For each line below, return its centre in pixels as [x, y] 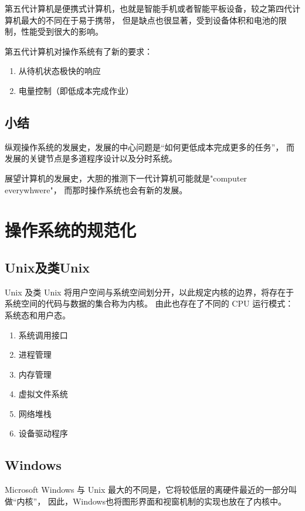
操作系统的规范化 [71, 230]
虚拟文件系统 [43, 394]
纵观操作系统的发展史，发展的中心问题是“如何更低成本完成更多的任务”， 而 [150, 147]
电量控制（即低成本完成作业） [76, 90]
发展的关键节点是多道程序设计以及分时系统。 [91, 158]
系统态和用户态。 [38, 315]
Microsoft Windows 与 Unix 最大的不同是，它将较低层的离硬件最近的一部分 [147, 490]
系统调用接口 [43, 334]
